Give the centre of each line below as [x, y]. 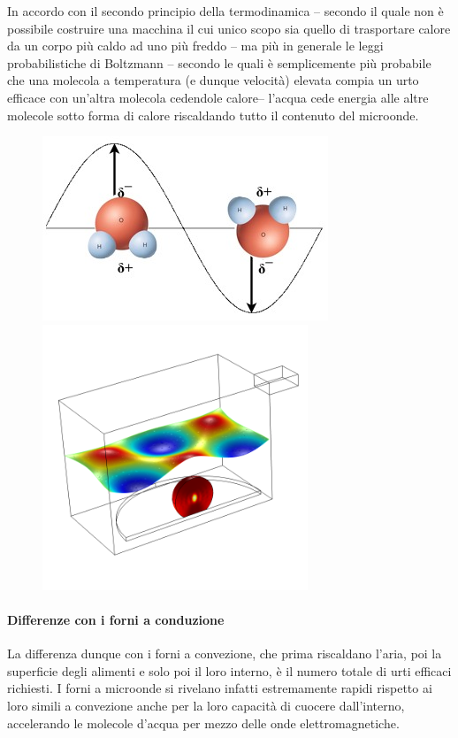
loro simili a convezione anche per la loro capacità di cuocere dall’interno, [206, 705]
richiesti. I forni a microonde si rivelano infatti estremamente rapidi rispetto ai [220, 688]
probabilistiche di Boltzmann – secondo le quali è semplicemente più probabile [219, 62]
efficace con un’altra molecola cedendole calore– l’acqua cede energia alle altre [218, 97]
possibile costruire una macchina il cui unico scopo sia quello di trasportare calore [229, 28]
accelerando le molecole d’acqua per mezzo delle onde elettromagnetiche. [203, 723]
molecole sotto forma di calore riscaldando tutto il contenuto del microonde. [213, 115]
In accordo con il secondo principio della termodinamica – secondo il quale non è [225, 11]
